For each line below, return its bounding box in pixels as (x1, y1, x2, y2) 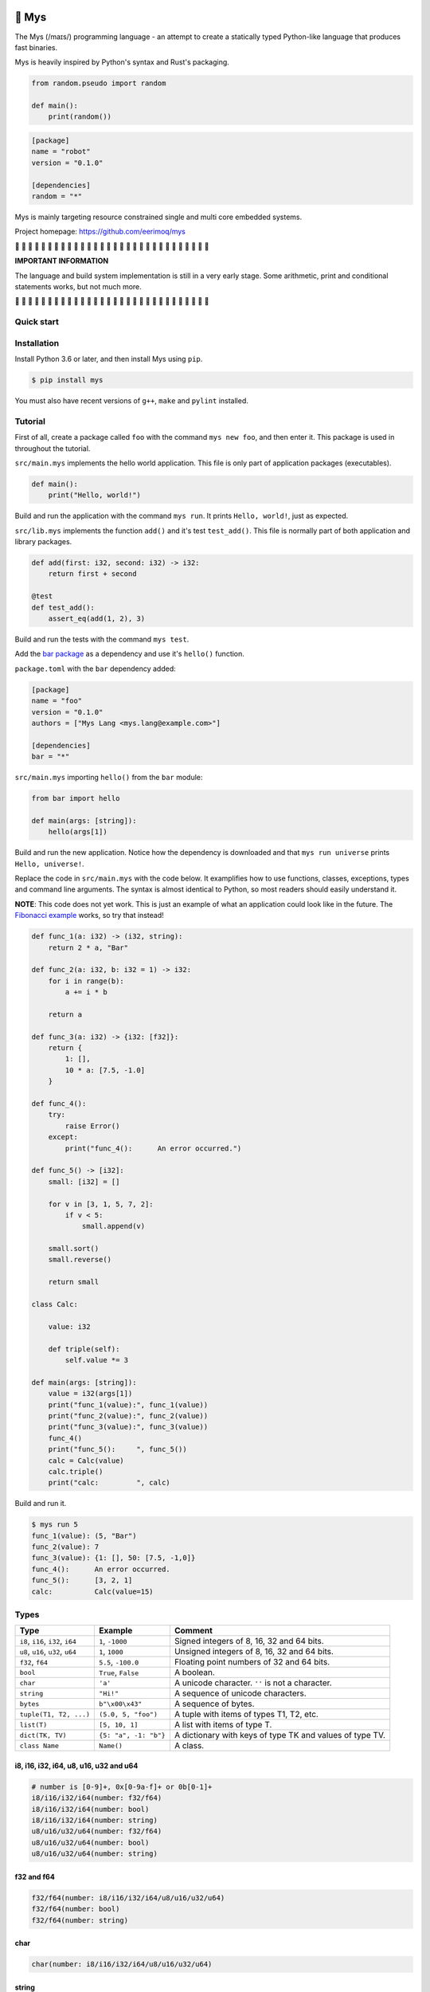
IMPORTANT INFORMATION (14, 256, 109, 266)
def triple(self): (48, 1344, 120, 1354)
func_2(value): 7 (31, 1543, 100, 1551)
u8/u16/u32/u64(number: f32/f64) (31, 1827, 162, 1836)
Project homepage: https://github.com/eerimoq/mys (14, 227, 186, 237)
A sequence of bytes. (174, 1698, 255, 1709)
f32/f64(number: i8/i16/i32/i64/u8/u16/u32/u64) (31, 1893, 225, 1902)
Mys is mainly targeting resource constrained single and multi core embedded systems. (14, 212, 303, 222)
